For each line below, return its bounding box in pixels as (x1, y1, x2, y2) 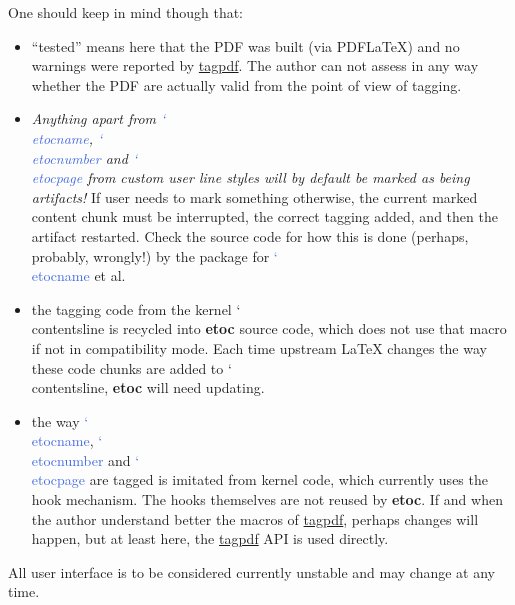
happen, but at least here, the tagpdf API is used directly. (31, 528, 389, 549)
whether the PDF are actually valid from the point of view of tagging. (31, 74, 462, 95)
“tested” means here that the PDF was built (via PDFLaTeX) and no (31, 35, 460, 56)
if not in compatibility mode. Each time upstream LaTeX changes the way (31, 337, 487, 358)
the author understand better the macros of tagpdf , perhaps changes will (31, 508, 479, 529)
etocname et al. (31, 265, 126, 286)
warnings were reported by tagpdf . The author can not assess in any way (31, 55, 479, 76)
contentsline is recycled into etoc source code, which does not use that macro (31, 318, 507, 339)
